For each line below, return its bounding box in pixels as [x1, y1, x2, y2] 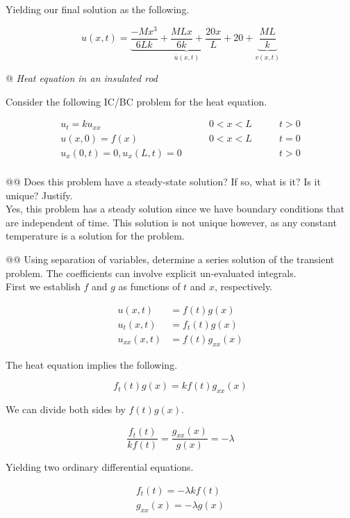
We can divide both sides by [6, 401, 126, 416]
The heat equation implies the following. [6, 357, 178, 371]
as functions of [118, 279, 181, 294]
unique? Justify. [6, 187, 73, 202]
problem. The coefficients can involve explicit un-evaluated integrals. [6, 265, 297, 280]
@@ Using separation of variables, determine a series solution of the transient [6, 251, 335, 266]
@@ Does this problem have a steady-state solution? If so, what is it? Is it [6, 174, 321, 188]
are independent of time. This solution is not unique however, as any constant [6, 215, 337, 229]
